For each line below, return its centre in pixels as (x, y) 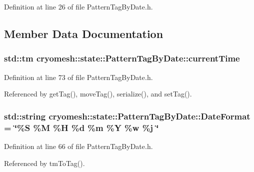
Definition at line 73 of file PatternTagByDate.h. (78, 77)
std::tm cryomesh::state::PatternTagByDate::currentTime (122, 58)
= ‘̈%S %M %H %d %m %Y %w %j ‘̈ (81, 127)
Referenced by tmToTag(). (44, 163)
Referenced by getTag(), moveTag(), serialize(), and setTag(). (98, 94)
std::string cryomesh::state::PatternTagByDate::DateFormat (127, 116)
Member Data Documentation (84, 33)
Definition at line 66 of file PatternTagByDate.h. (78, 146)
